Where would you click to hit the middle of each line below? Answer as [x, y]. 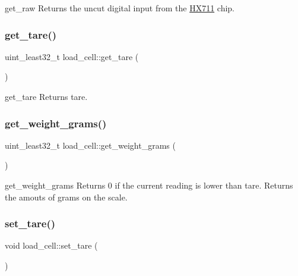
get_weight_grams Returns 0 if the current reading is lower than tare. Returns [149, 185]
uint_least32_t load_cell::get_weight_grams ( [90, 145]
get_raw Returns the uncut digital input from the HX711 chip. [120, 8]
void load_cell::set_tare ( [51, 245]
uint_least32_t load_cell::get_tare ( [72, 56]
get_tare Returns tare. [46, 96]
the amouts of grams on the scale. [66, 197]
